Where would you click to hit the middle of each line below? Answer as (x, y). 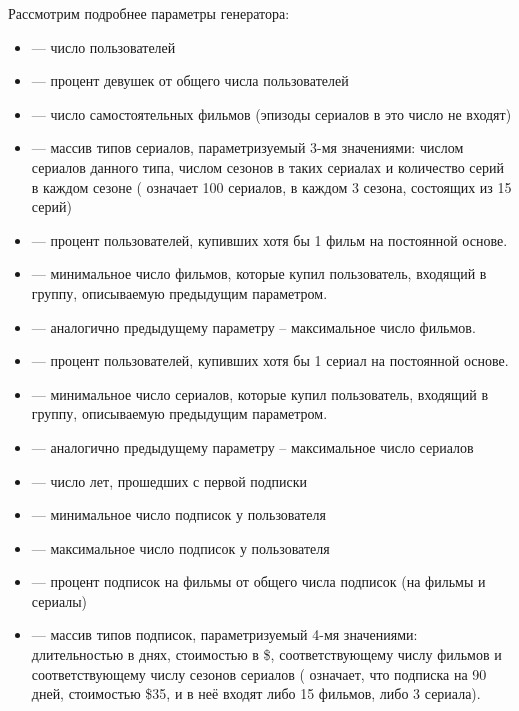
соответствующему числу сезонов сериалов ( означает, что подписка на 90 (259, 673)
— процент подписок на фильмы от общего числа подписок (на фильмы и (258, 581)
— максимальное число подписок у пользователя (180, 547)
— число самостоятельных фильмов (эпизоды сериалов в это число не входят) (271, 113)
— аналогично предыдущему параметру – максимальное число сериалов (252, 446)
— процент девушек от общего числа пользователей (190, 80)
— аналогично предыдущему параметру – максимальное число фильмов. (253, 326)
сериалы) (59, 600)
